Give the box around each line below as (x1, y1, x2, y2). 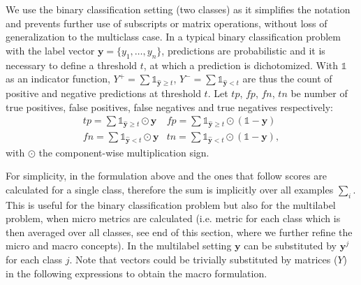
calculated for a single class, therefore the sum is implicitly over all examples (6, 182, 334, 196)
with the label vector (6, 43, 95, 57)
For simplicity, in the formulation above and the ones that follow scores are (6, 168, 327, 183)
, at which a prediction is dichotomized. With (143, 57, 339, 72)
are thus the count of (242, 71, 332, 86)
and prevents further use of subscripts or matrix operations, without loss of (6, 15, 327, 30)
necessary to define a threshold (6, 57, 138, 72)
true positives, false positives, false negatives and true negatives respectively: (6, 99, 333, 114)
